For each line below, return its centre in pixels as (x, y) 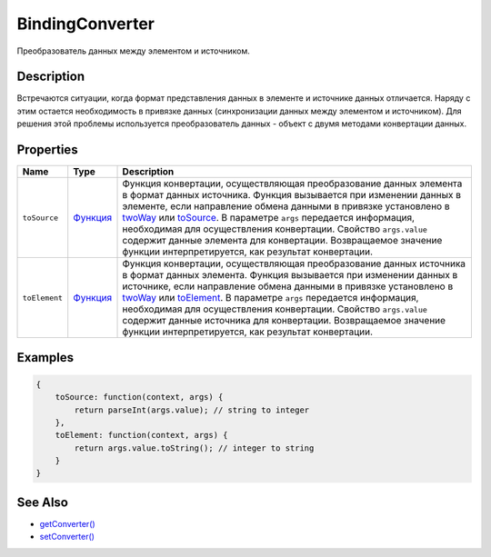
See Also (42, 502)
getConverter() (67, 523)
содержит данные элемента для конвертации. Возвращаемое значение (282, 241)
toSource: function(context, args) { (139, 397)
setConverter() (67, 537)
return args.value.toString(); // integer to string (194, 448)
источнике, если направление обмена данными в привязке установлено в (288, 286)
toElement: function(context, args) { (141, 435)
